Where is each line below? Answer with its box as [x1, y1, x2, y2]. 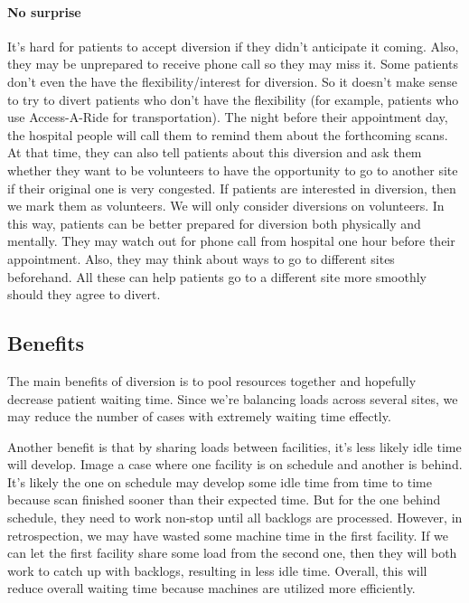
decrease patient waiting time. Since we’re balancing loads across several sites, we [7, 389, 458, 408]
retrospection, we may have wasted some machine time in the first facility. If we [7, 525, 449, 544]
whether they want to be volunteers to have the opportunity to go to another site [7, 160, 458, 179]
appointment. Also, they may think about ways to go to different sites [7, 249, 395, 268]
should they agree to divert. [7, 285, 161, 304]
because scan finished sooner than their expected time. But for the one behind [7, 490, 441, 509]
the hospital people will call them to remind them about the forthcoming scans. [7, 125, 448, 144]
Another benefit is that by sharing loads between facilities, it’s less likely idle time [7, 437, 462, 456]
